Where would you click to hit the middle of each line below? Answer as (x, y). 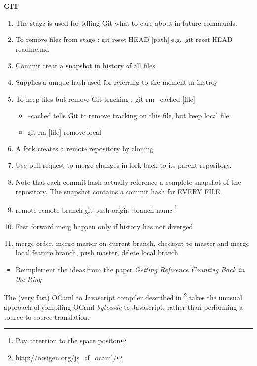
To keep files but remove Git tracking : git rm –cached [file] (105, 99)
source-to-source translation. (47, 316)
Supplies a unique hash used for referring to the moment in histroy (117, 82)
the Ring (28, 279)
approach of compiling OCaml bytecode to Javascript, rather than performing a (124, 307)
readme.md (32, 49)
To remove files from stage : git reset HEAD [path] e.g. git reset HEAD (124, 39)
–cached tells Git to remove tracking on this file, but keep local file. (129, 115)
